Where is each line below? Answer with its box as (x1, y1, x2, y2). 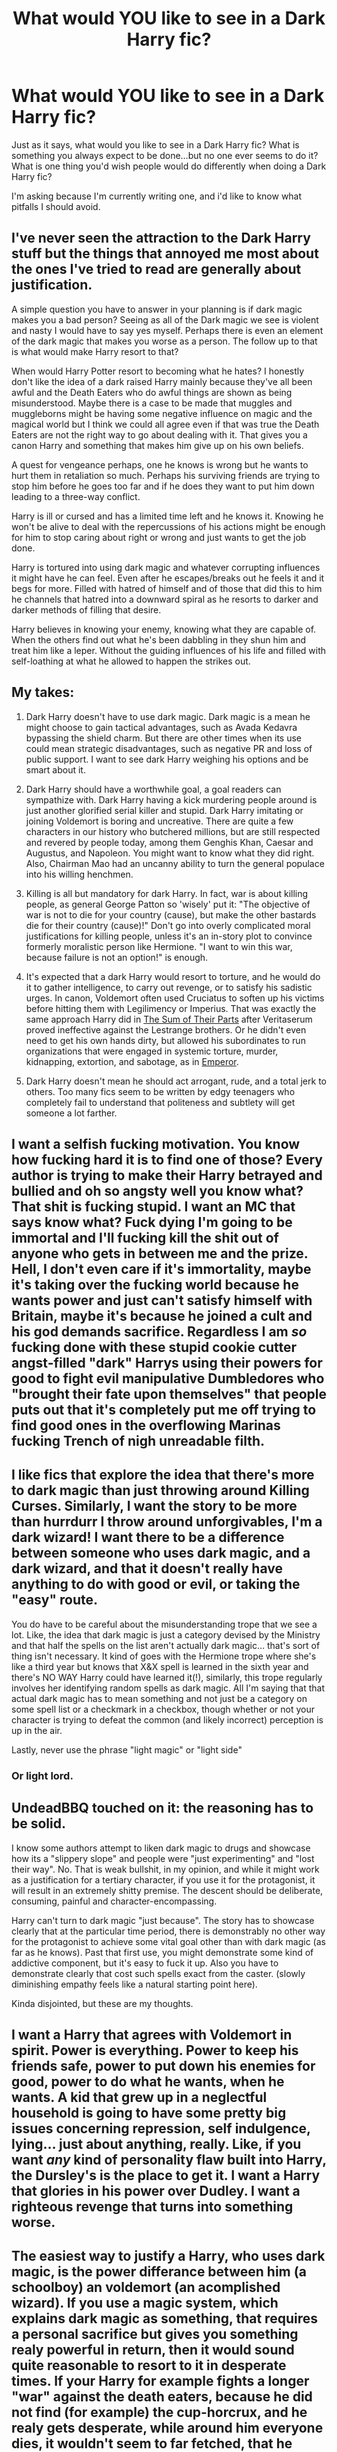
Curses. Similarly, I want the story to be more (11, 1498, 298, 1515)
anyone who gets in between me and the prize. (11, 1245, 309, 1262)
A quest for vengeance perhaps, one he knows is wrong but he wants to (11, 458, 309, 471)
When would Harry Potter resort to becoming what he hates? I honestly (11, 365, 305, 377)
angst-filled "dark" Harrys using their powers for (11, 1354, 323, 1371)
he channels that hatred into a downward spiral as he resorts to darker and (11, 593, 319, 605)
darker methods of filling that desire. (11, 603, 162, 616)
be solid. (11, 1815, 66, 1832)
